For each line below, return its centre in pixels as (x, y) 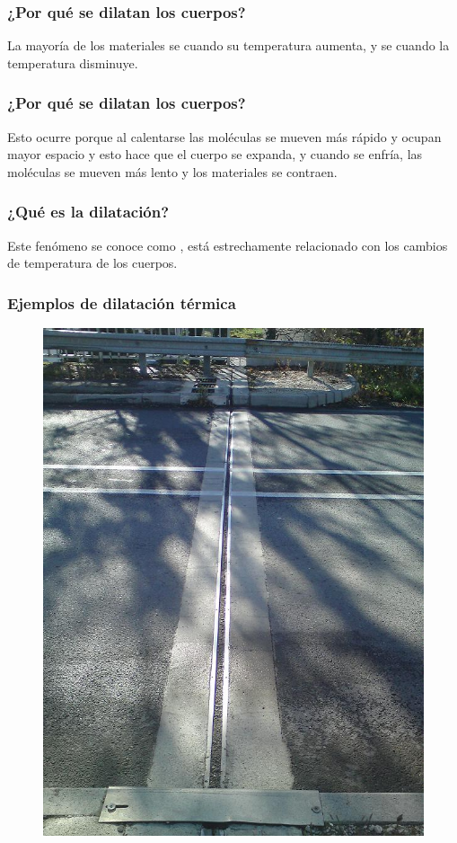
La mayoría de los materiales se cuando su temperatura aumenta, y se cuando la (228, 45)
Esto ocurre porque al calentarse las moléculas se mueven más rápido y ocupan (224, 136)
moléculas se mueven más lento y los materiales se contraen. (172, 171)
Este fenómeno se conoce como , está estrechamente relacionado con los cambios (228, 245)
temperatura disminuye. (73, 62)
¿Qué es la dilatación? (88, 212)
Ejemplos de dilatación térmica (122, 302)
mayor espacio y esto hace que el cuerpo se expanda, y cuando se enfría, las (215, 154)
